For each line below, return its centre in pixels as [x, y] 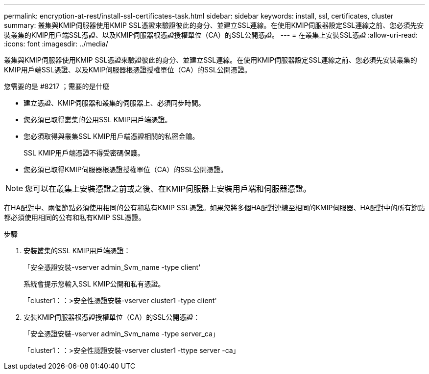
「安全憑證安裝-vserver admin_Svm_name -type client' [112, 267]
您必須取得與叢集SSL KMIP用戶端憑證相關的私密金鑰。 [111, 136]
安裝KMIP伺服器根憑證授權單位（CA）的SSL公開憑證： [112, 317]
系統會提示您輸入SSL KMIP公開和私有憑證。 [94, 284]
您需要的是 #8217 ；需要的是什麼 [57, 86]
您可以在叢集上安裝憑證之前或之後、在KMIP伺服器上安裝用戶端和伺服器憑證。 [168, 189]
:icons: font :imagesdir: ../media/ [56, 44]
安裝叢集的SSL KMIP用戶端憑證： [77, 251]
